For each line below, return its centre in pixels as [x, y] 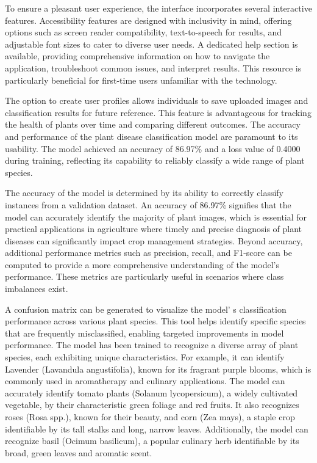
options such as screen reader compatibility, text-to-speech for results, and [144, 32]
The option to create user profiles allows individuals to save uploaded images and [157, 100]
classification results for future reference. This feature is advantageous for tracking [158, 112]
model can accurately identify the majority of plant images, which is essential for [156, 217]
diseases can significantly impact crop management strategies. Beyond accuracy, [154, 240]
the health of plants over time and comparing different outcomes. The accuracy [153, 124]
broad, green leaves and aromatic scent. [79, 452]
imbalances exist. [37, 289]
